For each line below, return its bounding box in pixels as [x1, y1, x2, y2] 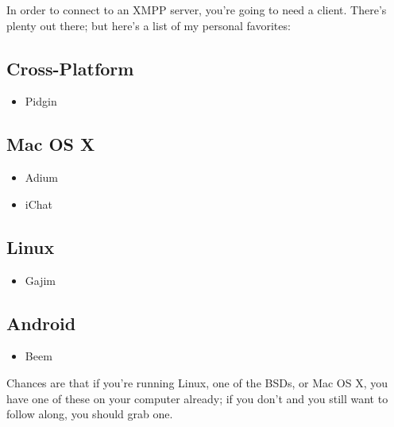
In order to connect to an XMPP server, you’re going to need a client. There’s [6, 2, 387, 17]
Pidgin [25, 93, 57, 110]
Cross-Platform [6, 56, 134, 80]
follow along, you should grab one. [6, 406, 173, 422]
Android [6, 310, 76, 335]
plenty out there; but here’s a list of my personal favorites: [6, 17, 291, 33]
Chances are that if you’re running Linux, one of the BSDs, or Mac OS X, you [6, 374, 388, 390]
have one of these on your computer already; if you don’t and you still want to [6, 390, 388, 406]
